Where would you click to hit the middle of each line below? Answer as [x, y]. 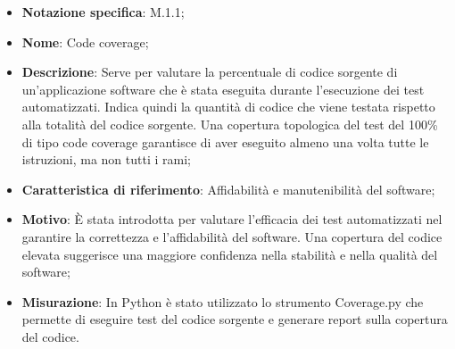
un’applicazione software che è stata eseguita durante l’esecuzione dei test [223, 89]
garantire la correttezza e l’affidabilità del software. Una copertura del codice [232, 236]
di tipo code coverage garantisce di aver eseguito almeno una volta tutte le [225, 141]
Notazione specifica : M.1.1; [103, 12]
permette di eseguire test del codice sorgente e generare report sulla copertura [235, 319]
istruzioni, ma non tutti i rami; [106, 159]
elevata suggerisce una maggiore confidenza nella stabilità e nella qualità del [230, 254]
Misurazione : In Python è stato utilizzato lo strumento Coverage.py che [223, 301]
